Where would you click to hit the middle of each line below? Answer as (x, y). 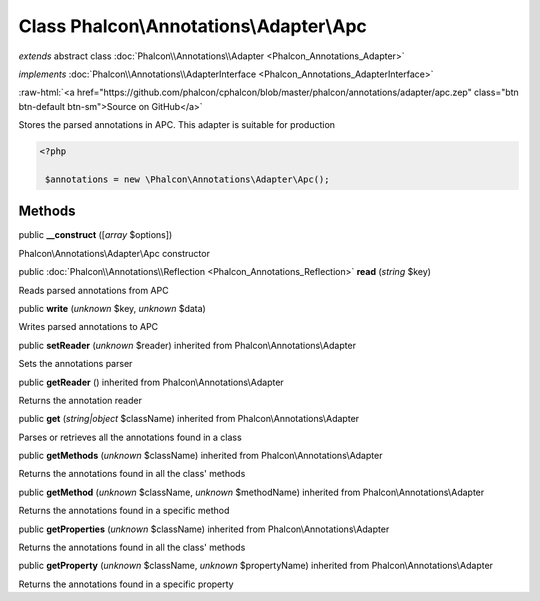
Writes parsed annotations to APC (88, 327)
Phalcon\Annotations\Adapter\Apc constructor (114, 253)
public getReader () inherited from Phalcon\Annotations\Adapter (151, 382)
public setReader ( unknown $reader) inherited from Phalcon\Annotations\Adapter (187, 345)
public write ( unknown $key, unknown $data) (112, 308)
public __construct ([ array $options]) (95, 235)
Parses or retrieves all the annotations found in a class (130, 437)
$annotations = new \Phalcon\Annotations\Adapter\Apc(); (187, 179)
